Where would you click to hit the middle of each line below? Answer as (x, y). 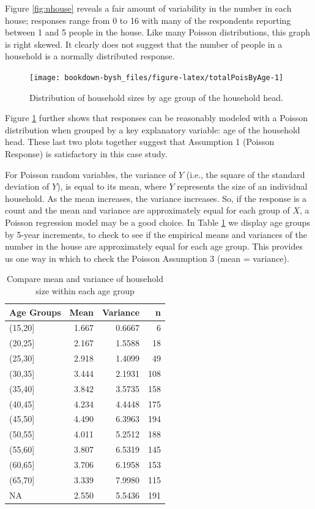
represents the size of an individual (242, 186)
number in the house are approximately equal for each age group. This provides (154, 246)
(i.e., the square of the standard (246, 174)
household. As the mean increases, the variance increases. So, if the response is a (156, 198)
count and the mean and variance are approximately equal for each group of (147, 210)
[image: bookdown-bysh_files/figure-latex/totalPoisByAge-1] (157, 77)
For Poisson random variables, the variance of (91, 174)
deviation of (27, 186)
